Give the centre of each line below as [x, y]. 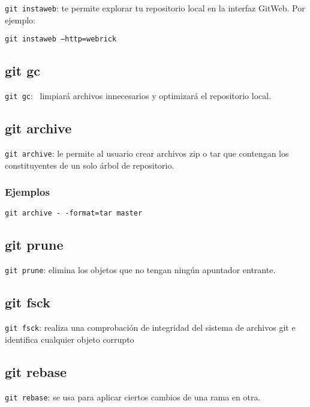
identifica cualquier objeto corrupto [70, 339]
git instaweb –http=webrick [61, 39]
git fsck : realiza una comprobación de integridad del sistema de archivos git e [150, 327]
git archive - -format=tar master [74, 213]
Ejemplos [27, 192]
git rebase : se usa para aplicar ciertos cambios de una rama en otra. [133, 396]
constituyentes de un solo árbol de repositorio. [90, 165]
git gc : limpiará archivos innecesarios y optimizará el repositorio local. [138, 96]
